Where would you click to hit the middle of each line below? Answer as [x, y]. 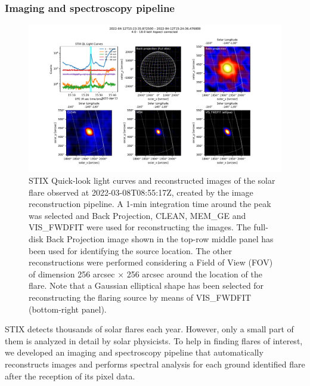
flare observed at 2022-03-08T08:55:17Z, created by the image [141, 192]
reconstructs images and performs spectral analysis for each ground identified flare [155, 364]
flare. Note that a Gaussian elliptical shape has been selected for [146, 285]
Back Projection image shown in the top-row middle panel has [160, 238]
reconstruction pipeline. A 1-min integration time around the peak [150, 204]
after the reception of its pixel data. [70, 376]
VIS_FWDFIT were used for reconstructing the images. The [140, 227]
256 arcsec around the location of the [194, 274]
